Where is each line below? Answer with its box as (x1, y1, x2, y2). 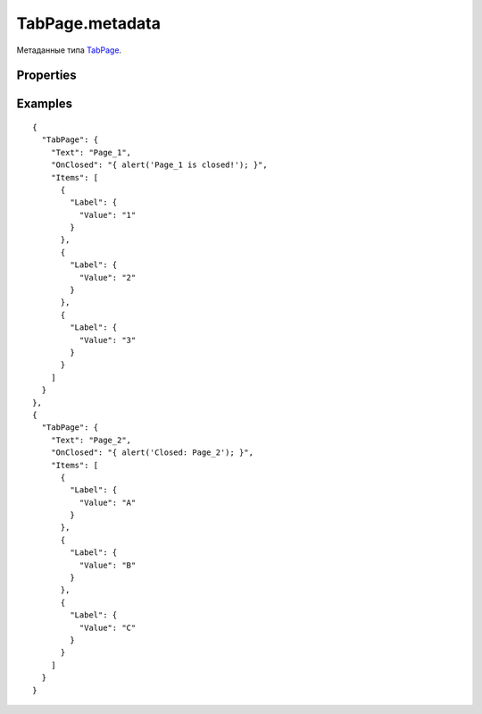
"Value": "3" (79, 335, 137, 345)
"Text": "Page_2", (50, 434, 132, 445)
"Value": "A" (79, 497, 137, 508)
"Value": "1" (79, 210, 137, 220)
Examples (16, 97, 73, 112)
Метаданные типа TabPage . (16, 45, 122, 55)
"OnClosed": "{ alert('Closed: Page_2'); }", (50, 448, 254, 458)
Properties (16, 68, 77, 83)
